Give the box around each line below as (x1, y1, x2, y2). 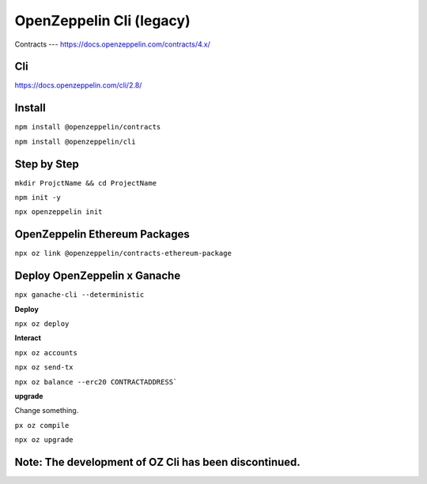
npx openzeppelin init (14, 208, 103, 216)
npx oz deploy (14, 320, 70, 328)
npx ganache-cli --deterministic (14, 291, 145, 299)
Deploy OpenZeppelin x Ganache (14, 269, 181, 283)
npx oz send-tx (14, 363, 74, 372)
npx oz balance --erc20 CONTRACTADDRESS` (14, 377, 178, 386)
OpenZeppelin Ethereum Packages (14, 227, 190, 241)
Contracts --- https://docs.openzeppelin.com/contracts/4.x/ (14, 39, 211, 49)
